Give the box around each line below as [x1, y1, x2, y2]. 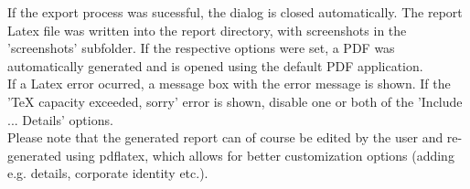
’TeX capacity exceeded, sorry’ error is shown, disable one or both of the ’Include [7, 91, 463, 110]
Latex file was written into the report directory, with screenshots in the [7, 20, 407, 39]
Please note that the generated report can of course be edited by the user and [7, 128, 443, 147]
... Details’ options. [7, 110, 113, 129]
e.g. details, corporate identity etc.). [7, 163, 208, 183]
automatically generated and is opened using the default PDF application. [7, 56, 423, 75]
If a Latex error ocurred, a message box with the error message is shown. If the [7, 74, 451, 93]
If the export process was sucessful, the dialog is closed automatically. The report [7, 3, 463, 21]
